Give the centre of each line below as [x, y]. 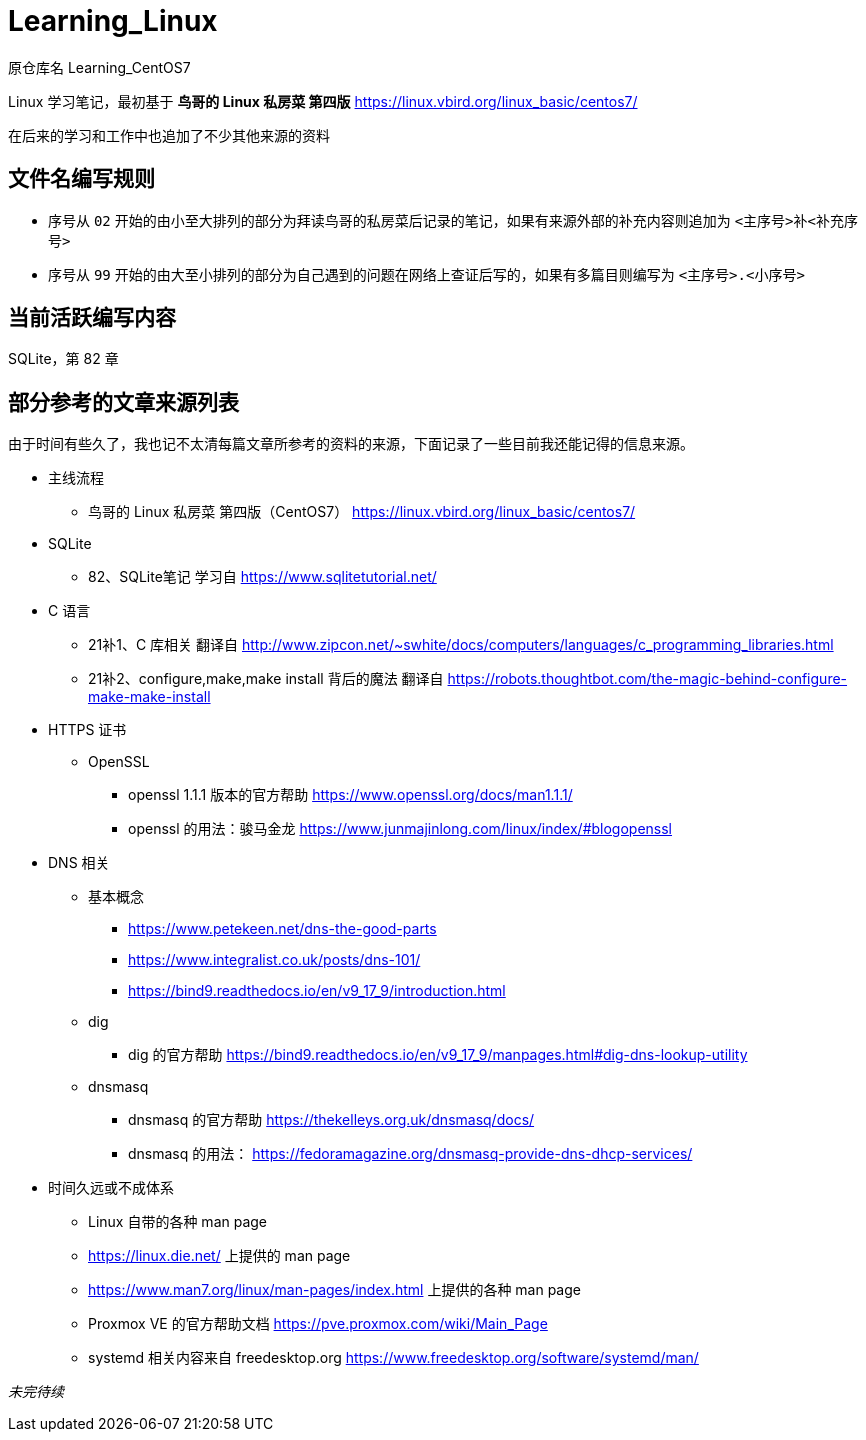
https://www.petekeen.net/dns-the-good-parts [282, 929]
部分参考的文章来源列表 [123, 402]
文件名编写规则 [81, 179]
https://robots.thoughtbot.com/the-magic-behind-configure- [647, 679]
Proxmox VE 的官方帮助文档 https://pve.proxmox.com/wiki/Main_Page [318, 1324]
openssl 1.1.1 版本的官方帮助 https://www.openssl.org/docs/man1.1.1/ [350, 795]
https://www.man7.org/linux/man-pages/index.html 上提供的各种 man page [334, 1290]
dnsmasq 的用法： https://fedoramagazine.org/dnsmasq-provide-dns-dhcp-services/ [410, 1154]
